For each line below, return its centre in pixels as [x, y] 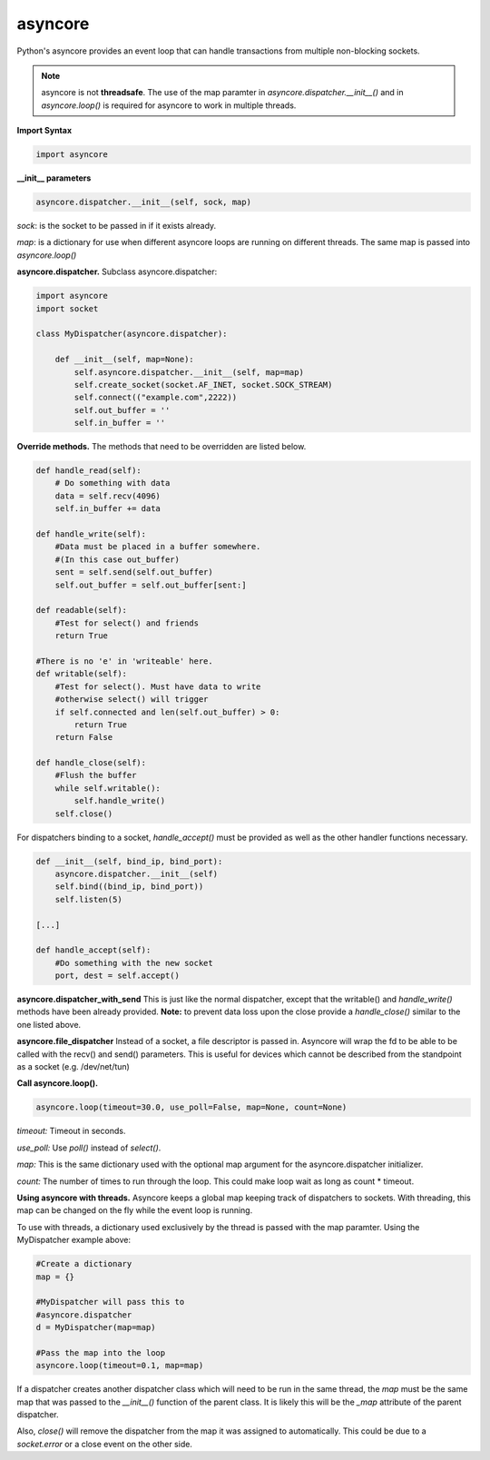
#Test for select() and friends [127, 623]
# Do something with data [113, 483]
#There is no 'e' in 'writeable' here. [124, 661]
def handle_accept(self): [93, 950]
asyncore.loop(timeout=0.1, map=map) [120, 1366]
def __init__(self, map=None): [124, 360]
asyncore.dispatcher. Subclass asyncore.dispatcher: [117, 271]
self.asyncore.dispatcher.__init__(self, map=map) [189, 372]
